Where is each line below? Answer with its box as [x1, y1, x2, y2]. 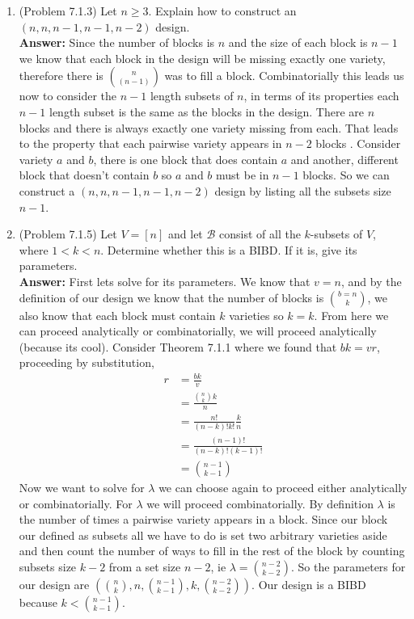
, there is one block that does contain [93, 150, 278, 167]
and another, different [290, 150, 399, 167]
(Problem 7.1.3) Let [19, 2, 117, 19]
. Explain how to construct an [148, 2, 297, 19]
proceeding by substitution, [19, 354, 154, 371]
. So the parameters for [290, 558, 406, 575]
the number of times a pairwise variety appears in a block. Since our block [19, 511, 388, 528]
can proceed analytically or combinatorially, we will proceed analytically [19, 322, 377, 339]
